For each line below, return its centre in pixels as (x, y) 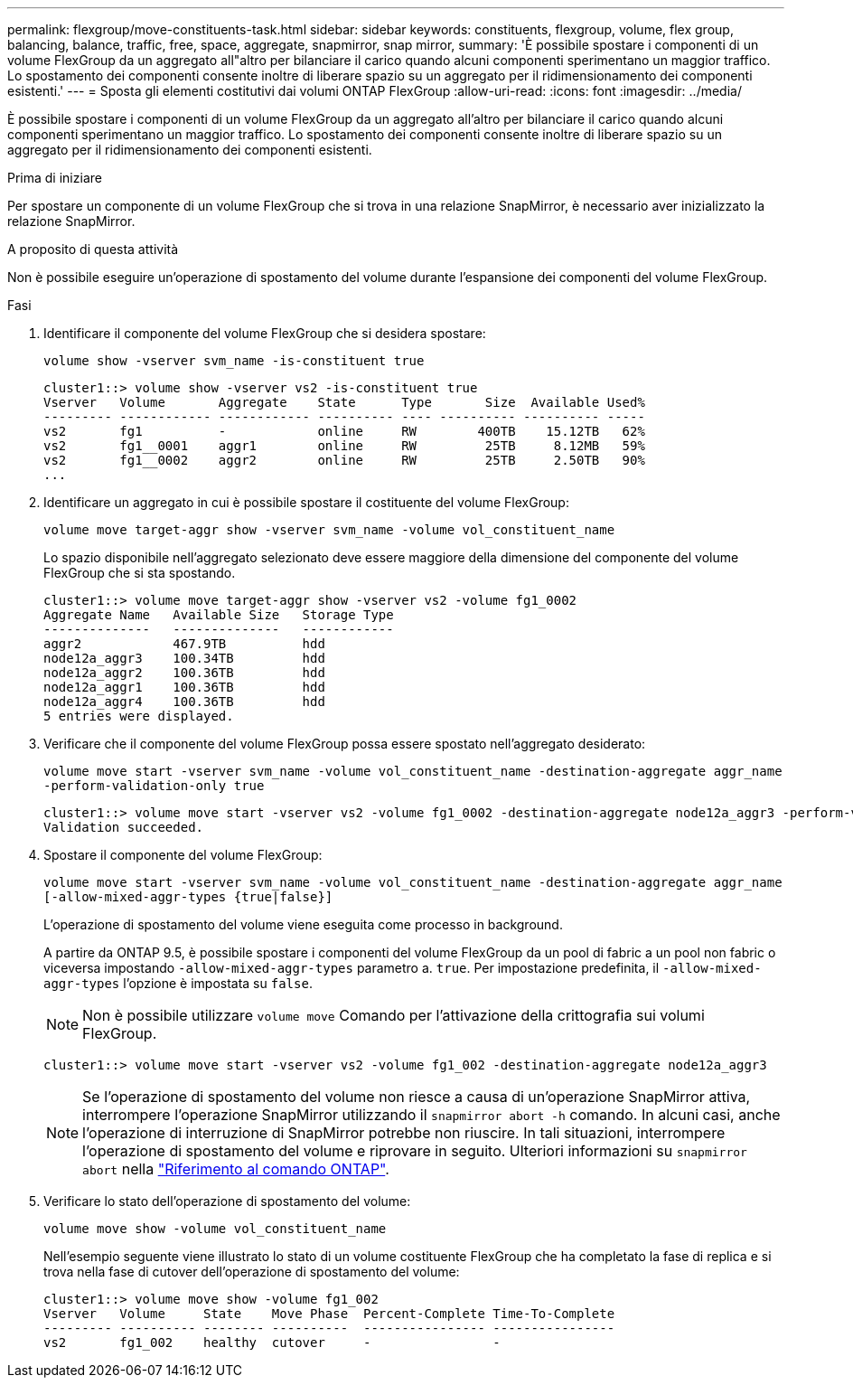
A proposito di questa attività (93, 249)
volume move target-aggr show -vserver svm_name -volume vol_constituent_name (329, 530)
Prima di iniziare (55, 178)
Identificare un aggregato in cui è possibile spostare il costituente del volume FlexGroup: (306, 502)
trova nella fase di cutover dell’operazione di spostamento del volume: (252, 1272)
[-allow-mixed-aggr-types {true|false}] (188, 897)
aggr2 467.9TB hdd (184, 644)
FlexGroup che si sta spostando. (140, 573)
